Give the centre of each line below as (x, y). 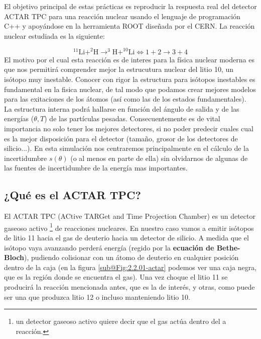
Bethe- (228, 247)
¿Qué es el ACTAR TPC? (73, 195)
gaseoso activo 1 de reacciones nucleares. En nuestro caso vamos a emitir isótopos (129, 227)
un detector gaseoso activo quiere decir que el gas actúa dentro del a (121, 321)
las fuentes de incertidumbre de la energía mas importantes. (96, 168)
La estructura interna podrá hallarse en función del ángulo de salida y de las (122, 108)
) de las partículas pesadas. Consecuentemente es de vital (132, 118)
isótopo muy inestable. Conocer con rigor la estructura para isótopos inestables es (130, 79)
